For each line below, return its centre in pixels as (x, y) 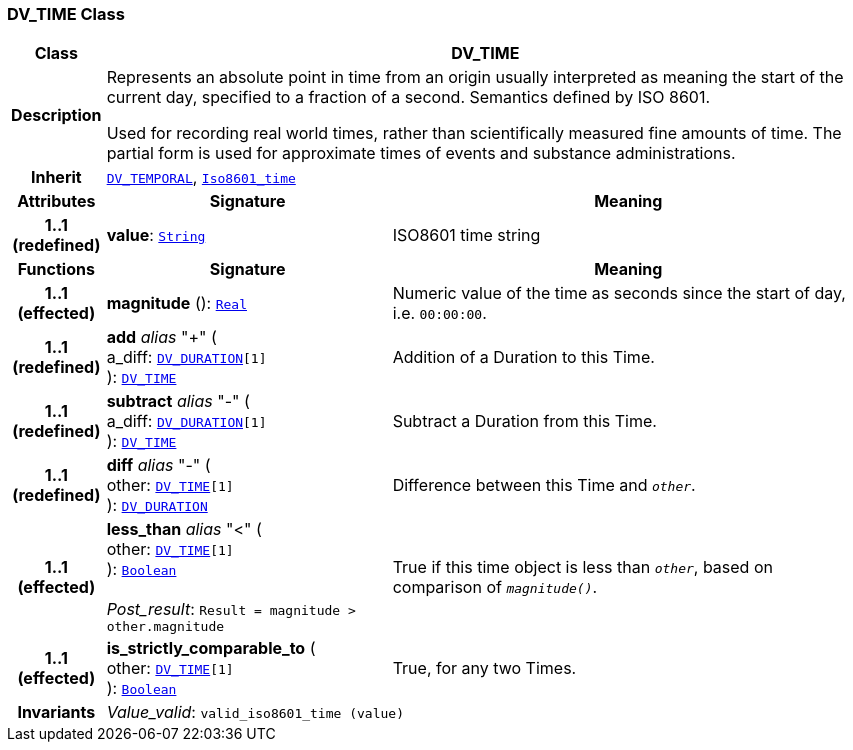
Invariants (56, 712)
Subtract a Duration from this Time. (524, 421)
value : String (156, 235)
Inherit (56, 177)
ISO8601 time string (466, 235)
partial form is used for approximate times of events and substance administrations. (421, 153)
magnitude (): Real (176, 303)
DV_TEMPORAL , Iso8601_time (201, 177)
